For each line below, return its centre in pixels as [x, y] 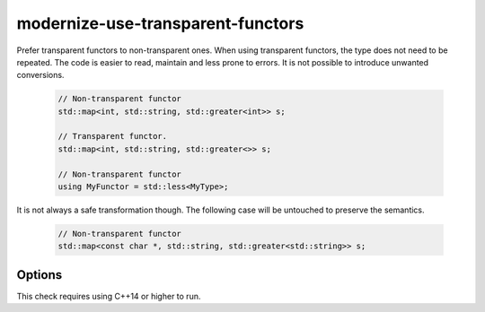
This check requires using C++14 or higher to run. [109, 296]
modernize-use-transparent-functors [160, 23]
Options [40, 275]
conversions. [40, 75]
